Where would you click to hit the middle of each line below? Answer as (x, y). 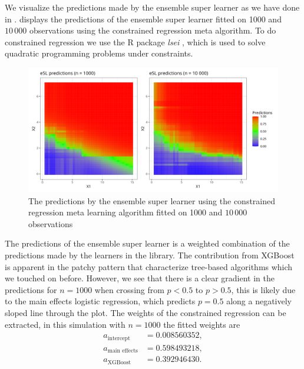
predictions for (31, 289)
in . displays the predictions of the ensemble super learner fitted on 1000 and (143, 19)
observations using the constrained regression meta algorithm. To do (153, 30)
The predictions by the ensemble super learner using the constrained (152, 200)
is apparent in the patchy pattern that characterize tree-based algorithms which (149, 266)
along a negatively (259, 301)
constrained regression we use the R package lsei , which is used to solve (135, 41)
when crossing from (129, 289)
